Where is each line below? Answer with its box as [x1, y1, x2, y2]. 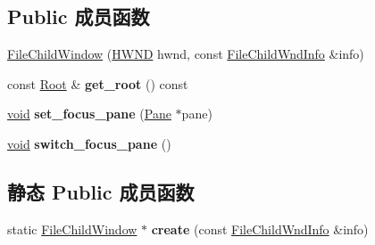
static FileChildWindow [7, 219, 137, 238]
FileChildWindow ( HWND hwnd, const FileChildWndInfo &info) [7, 45, 364, 63]
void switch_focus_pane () [7, 134, 171, 152]
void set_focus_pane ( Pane [7, 104, 171, 123]
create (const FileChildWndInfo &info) [151, 219, 369, 238]
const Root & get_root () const [7, 74, 188, 93]
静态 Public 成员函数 [7, 177, 195, 205]
